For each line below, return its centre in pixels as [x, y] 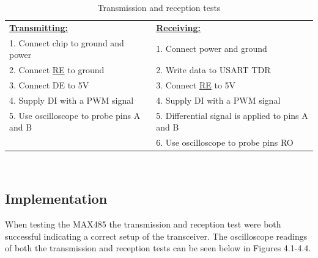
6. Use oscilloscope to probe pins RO [225, 142]
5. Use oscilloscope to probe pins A [75, 115]
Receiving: [179, 27]
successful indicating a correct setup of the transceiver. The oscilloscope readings [156, 236]
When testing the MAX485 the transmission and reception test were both [143, 224]
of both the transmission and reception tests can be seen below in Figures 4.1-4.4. [158, 248]
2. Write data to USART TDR [213, 70]
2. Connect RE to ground [57, 70]
